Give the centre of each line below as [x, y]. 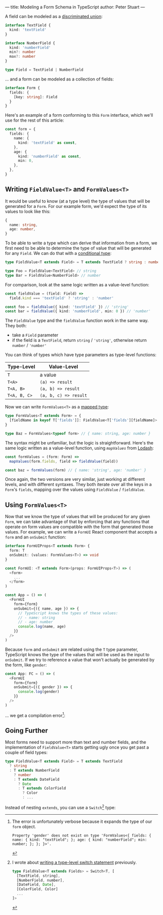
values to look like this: [28, 211]
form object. [24, 826]
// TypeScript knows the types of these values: [68, 613]
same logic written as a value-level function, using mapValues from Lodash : [80, 448]
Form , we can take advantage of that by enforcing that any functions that [77, 522]
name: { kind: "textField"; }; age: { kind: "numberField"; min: [79, 840]
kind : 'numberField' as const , [49, 156]
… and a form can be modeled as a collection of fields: [59, 79]
